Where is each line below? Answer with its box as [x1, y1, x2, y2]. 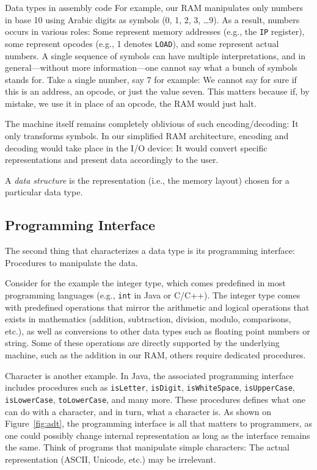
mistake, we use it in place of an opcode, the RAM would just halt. [5, 96, 257, 109]
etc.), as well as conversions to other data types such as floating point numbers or [5, 324, 310, 337]
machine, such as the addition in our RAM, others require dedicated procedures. [5, 349, 306, 361]
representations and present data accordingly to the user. [5, 153, 219, 166]
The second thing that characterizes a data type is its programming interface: [5, 244, 295, 257]
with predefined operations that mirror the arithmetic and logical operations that [5, 300, 310, 313]
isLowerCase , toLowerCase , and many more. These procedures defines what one [5, 392, 305, 405]
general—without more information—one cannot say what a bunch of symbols [5, 61, 297, 74]
